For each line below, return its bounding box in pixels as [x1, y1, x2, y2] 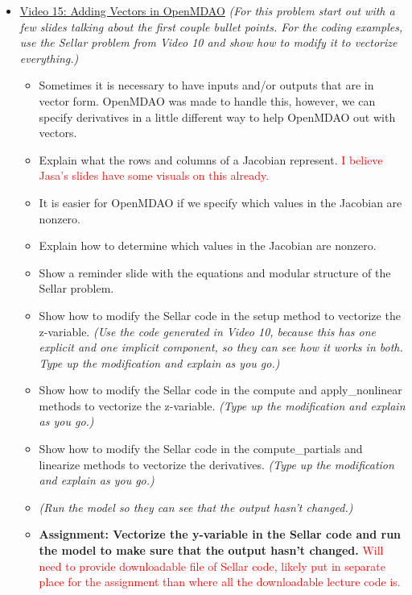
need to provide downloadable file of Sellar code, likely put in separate [39, 557, 385, 574]
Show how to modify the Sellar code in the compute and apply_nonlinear [39, 381, 402, 398]
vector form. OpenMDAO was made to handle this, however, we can [39, 92, 376, 109]
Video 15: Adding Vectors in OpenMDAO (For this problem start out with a [19, 2, 395, 19]
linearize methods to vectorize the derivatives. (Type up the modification [39, 456, 394, 472]
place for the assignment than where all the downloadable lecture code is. [39, 573, 401, 590]
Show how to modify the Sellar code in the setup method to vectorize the [39, 306, 401, 323]
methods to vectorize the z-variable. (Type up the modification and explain [39, 397, 406, 414]
